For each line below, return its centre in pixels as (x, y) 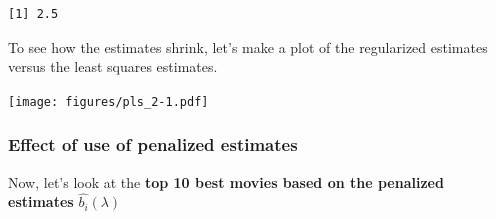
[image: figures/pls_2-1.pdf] (108, 101)
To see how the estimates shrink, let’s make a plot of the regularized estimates (248, 46)
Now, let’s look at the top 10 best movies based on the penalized (226, 181)
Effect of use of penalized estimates (153, 144)
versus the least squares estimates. (113, 66)
